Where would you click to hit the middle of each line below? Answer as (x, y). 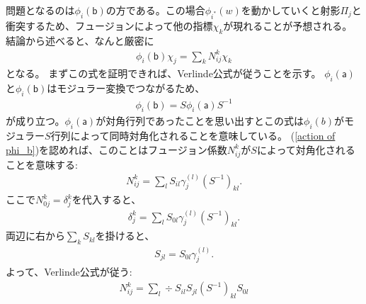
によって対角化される (306, 149)
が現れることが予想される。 (288, 25)
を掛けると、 (125, 236)
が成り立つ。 (35, 121)
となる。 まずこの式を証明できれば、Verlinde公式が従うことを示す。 (164, 73)
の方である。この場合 (155, 10)
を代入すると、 (107, 199)
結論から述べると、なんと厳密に (80, 40)
